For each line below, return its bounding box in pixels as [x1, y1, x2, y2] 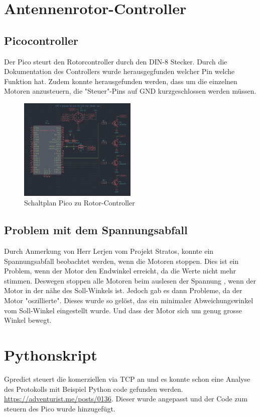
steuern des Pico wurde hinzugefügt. [4, 403, 115, 413]
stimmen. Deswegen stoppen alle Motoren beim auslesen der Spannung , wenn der [4, 275, 256, 286]
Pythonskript [4, 344, 97, 365]
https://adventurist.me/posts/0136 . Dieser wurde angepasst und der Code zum [4, 393, 248, 404]
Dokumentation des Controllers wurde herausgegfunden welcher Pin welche [4, 66, 235, 77]
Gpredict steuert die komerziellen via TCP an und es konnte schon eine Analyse [4, 373, 250, 384]
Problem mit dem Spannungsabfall [4, 222, 188, 238]
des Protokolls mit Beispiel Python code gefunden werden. [4, 383, 183, 394]
